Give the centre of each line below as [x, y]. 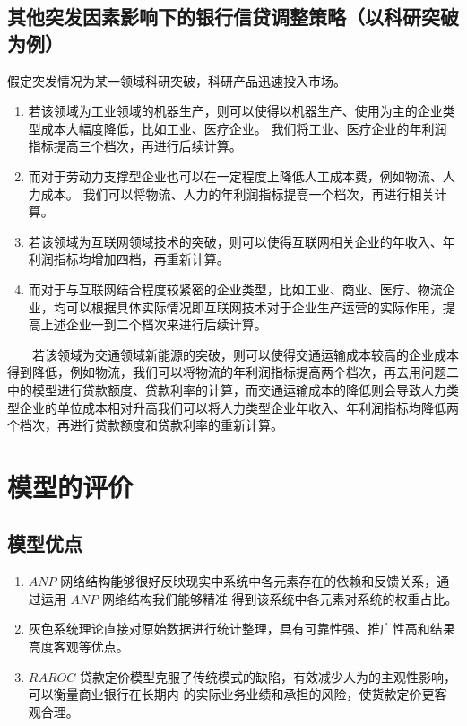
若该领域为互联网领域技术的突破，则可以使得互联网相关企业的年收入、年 [242, 241]
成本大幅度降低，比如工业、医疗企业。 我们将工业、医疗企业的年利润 [244, 128]
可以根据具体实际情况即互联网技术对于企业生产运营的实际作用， [254, 306]
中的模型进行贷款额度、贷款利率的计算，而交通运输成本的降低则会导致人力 [227, 389]
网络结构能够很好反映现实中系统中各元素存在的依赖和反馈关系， [249, 581]
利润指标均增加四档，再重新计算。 [129, 259]
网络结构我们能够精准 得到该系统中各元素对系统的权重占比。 [280, 598]
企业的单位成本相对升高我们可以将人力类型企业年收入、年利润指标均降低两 [239, 407]
